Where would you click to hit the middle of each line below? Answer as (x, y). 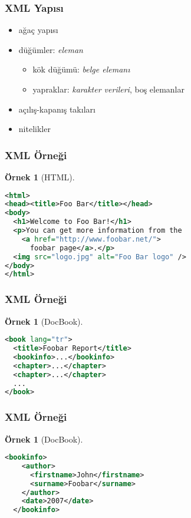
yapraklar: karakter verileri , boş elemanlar (108, 89)
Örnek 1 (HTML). (40, 177)
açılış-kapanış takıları (57, 109)
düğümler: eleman (51, 49)
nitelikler (34, 129)
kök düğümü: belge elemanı (81, 69)
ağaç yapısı (38, 30)
